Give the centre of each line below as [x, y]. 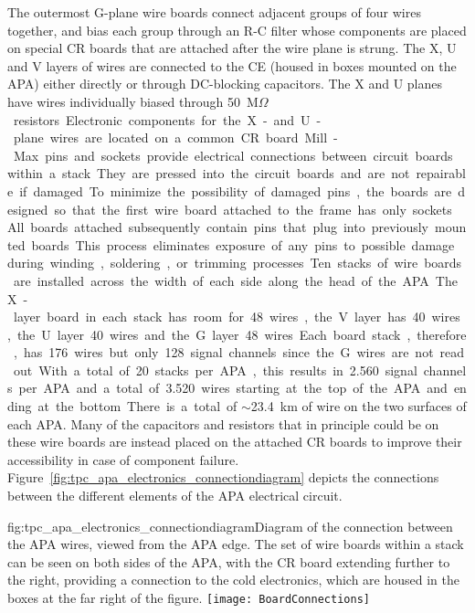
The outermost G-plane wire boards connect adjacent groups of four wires [214, 12]
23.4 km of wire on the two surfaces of [359, 406]
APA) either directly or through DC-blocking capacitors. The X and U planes [225, 84]
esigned [28, 209]
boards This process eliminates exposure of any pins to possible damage [243, 244]
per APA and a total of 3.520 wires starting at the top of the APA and [233, 388]
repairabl [441, 173]
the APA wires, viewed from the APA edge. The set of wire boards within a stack [236, 544]
